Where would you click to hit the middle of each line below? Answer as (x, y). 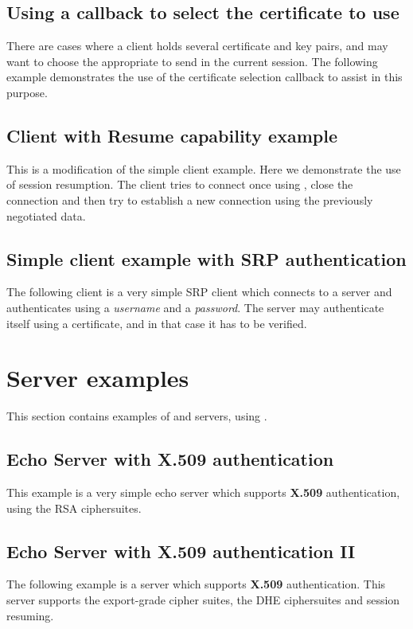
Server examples (98, 378)
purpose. (27, 92)
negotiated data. (46, 215)
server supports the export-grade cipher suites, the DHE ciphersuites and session (203, 600)
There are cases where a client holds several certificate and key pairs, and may (197, 46)
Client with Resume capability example (172, 135)
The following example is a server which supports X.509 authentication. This (196, 584)
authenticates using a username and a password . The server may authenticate (195, 307)
